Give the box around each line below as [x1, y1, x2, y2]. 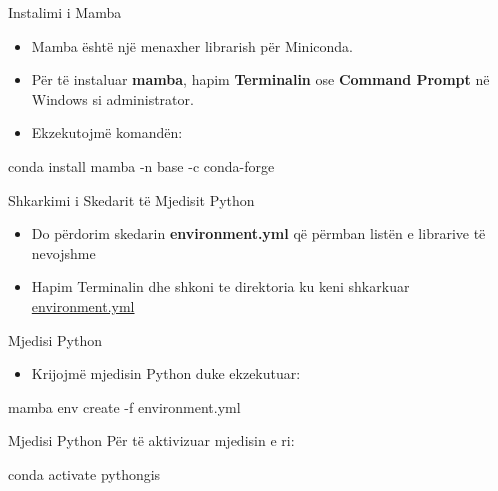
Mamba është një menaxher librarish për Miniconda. [31, 35, 353, 56]
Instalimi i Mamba [8, 2, 122, 22]
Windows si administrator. [31, 88, 194, 109]
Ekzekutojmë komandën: [31, 122, 183, 143]
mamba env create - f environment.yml [8, 396, 241, 417]
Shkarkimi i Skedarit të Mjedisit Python [8, 189, 255, 210]
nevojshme [31, 242, 96, 263]
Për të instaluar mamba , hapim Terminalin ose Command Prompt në [31, 69, 490, 90]
